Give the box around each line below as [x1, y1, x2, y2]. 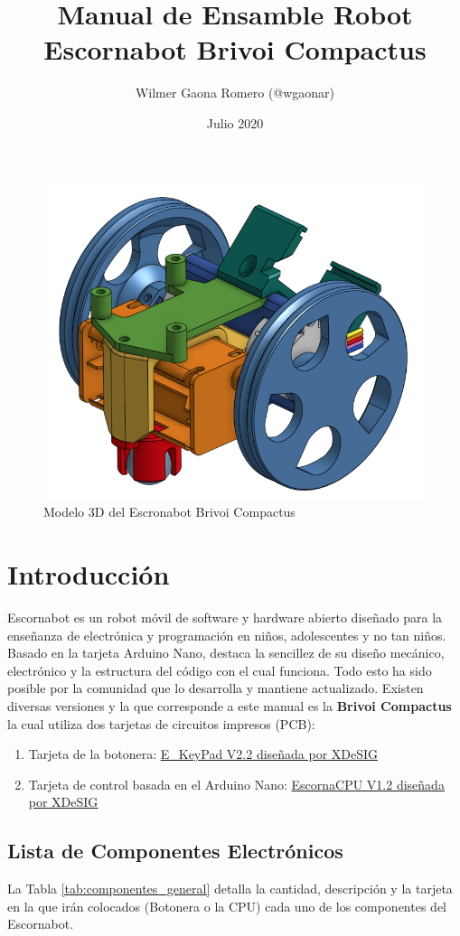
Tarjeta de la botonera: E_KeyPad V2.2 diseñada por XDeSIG [28, 744, 379, 763]
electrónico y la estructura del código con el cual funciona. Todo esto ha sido [7, 660, 432, 679]
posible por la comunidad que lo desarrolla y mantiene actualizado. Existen [7, 679, 424, 697]
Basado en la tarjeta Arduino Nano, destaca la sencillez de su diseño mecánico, [7, 643, 445, 662]
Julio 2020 [206, 113, 264, 132]
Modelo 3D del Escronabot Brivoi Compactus [43, 502, 296, 521]
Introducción [7, 556, 170, 593]
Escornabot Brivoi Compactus [43, 31, 427, 68]
